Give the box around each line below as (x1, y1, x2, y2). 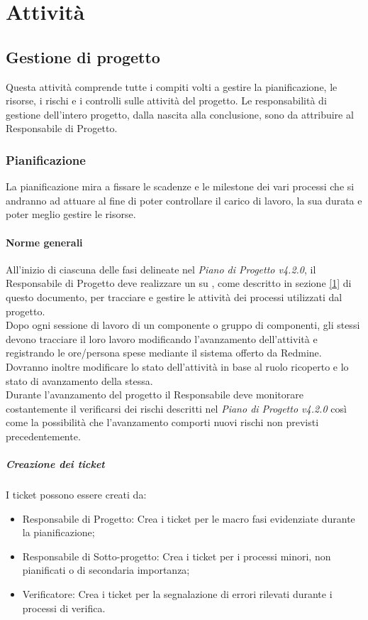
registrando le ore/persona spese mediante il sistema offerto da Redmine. (6, 345, 322, 360)
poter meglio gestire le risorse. (6, 207, 136, 222)
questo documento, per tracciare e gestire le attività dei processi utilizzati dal (6, 289, 342, 304)
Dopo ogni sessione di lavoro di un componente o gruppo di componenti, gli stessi (6, 317, 360, 332)
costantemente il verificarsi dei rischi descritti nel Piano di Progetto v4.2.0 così (6, 401, 347, 415)
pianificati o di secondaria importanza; (22, 562, 190, 577)
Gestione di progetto (6, 45, 160, 67)
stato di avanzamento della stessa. (6, 373, 153, 388)
